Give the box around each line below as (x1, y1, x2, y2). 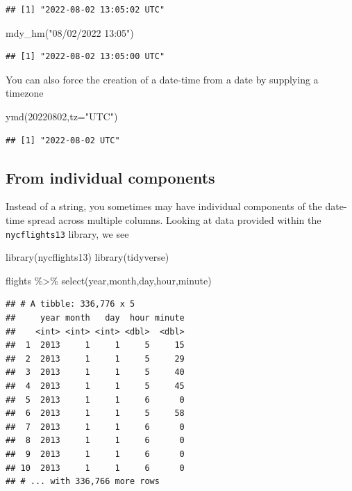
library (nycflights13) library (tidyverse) (6, 250, 169, 264)
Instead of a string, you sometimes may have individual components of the (6, 199, 322, 214)
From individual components (6, 166, 215, 188)
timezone (6, 86, 44, 100)
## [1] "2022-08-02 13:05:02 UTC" (6, 5, 165, 15)
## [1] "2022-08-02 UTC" (6, 135, 120, 145)
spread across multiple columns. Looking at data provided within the (27, 212, 321, 227)
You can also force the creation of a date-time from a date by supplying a (6, 72, 319, 86)
